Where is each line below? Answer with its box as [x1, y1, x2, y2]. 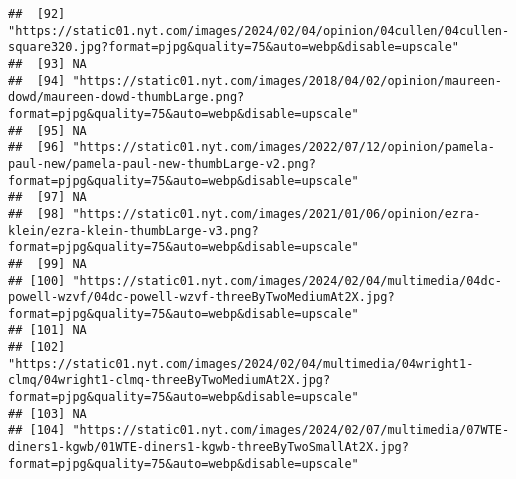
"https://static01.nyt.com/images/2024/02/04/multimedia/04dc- [72, 273, 502, 288]
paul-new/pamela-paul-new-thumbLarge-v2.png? [8, 156, 316, 171]
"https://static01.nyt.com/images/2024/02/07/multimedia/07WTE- [72, 423, 510, 438]
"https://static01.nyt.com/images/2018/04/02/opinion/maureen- [72, 73, 502, 88]
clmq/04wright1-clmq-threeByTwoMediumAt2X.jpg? [8, 373, 331, 388]
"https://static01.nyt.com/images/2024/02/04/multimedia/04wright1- [8, 356, 474, 371]
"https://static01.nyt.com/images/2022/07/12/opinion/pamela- [72, 140, 495, 155]
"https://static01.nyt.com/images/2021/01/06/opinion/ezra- [72, 206, 481, 221]
